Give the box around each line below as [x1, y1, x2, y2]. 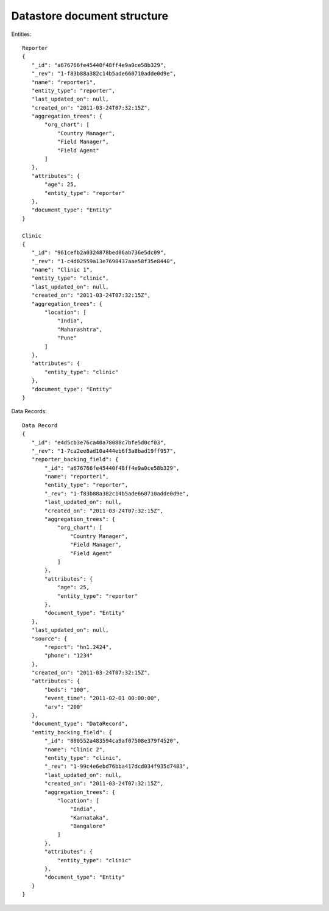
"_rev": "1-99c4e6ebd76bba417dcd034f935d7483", [44, 763, 189, 770]
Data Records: [11, 408, 47, 415]
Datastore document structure [11, 9, 169, 23]
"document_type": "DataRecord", [31, 720, 129, 728]
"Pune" [57, 335, 77, 341]
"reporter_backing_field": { [31, 456, 119, 463]
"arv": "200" [44, 703, 83, 710]
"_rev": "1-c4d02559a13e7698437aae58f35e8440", [31, 258, 177, 264]
